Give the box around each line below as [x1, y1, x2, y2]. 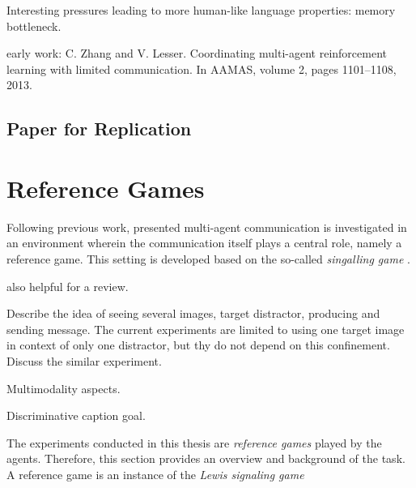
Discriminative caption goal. [6, 407, 146, 424]
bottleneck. [6, 17, 62, 34]
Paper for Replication [6, 116, 192, 141]
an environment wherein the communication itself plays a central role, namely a [6, 234, 402, 251]
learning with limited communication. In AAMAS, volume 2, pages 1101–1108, [6, 60, 397, 77]
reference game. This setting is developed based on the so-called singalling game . [6, 250, 410, 268]
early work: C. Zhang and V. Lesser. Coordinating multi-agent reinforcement [6, 45, 387, 62]
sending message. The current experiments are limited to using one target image [6, 320, 405, 337]
